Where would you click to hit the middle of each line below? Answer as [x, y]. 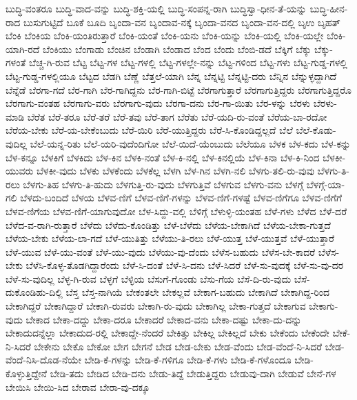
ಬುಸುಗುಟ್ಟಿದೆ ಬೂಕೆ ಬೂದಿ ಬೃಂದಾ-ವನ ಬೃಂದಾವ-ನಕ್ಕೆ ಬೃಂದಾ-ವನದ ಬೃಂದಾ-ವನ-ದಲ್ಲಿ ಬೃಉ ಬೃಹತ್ [182, 22]
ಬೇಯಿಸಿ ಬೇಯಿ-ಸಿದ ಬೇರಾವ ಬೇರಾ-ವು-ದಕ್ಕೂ [78, 387]
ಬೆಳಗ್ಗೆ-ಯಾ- [326, 184]
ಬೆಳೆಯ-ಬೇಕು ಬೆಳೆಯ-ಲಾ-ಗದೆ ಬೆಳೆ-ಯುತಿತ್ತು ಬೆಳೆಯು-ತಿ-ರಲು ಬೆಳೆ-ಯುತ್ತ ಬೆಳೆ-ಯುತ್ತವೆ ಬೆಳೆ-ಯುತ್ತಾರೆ [170, 238]
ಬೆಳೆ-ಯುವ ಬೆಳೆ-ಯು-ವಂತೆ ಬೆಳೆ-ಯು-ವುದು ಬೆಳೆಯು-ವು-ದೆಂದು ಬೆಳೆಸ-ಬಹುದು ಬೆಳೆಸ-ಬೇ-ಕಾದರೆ [161, 251]
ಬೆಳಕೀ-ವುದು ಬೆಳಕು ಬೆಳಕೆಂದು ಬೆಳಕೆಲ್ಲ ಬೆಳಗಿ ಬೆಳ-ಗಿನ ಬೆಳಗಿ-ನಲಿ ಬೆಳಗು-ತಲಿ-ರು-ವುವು [175, 171]
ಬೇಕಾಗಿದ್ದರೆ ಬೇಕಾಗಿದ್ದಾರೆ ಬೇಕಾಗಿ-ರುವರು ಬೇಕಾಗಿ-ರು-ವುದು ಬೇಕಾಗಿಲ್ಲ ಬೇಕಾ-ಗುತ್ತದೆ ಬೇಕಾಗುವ [156, 306]
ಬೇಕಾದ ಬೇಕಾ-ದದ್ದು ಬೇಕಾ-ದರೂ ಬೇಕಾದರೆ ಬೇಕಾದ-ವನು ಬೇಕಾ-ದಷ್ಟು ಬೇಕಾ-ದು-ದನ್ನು [164, 319]
